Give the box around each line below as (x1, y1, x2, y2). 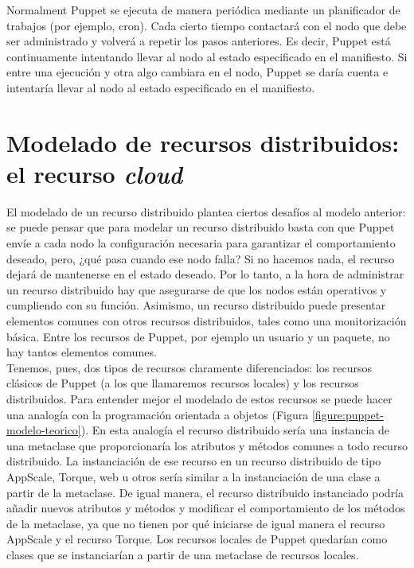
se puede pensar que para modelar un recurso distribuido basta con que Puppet (6, 219, 395, 235)
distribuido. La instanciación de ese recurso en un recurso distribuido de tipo (6, 453, 381, 469)
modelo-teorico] (6, 422, 81, 438)
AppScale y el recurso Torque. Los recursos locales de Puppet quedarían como (6, 531, 388, 547)
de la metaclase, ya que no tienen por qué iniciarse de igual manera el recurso (6, 515, 385, 531)
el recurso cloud (6, 157, 183, 190)
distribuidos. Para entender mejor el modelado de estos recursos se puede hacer (6, 391, 393, 407)
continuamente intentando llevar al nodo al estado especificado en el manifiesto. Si (6, 48, 408, 64)
